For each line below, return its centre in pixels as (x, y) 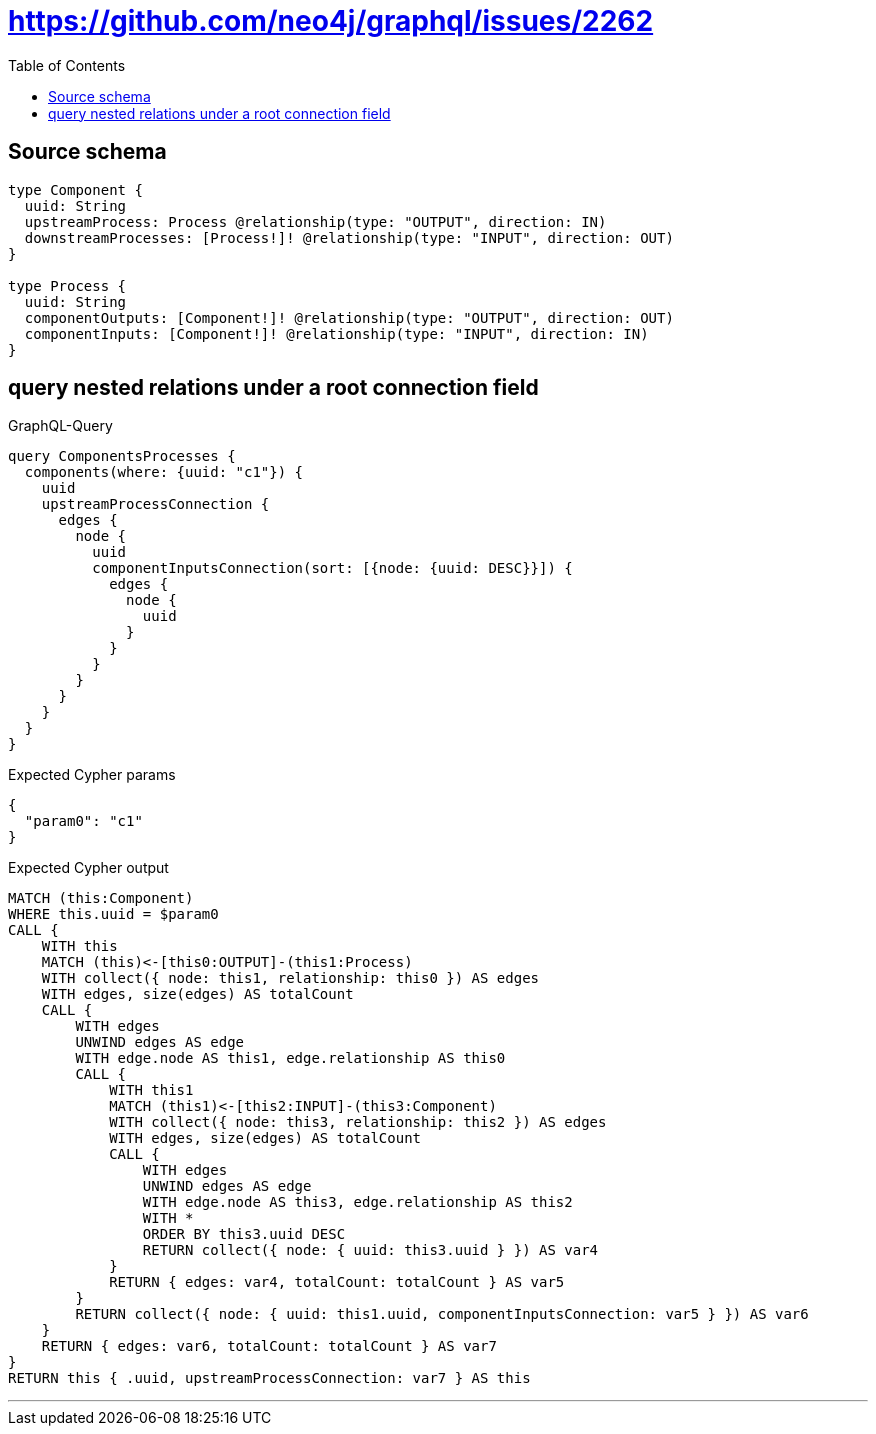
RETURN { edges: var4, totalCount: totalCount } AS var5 (337, 1282)
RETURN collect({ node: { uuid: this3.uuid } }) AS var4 (370, 1250)
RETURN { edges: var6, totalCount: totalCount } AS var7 (269, 1346)
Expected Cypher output (88, 868)
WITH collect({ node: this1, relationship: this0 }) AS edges (290, 978)
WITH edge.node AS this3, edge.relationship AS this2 (357, 1202)
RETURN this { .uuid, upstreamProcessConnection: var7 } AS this (269, 1378)
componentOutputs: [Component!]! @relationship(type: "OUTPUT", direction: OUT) (349, 317)
